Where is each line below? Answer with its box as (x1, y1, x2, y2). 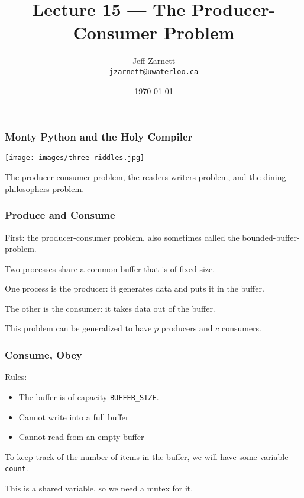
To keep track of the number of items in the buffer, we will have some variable (5, 450, 289, 462)
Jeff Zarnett (132, 55, 176, 67)
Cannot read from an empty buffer (18, 430, 144, 443)
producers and (161, 322, 213, 334)
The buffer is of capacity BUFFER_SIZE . (18, 390, 159, 403)
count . (5, 462, 28, 474)
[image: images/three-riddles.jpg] (5, 154, 145, 162)
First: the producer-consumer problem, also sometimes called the (5, 231, 240, 243)
